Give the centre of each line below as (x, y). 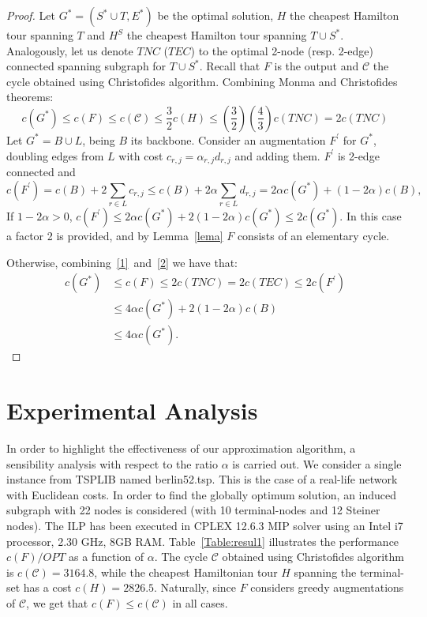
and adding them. (277, 155)
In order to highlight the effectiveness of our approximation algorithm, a (181, 448)
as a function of (107, 557)
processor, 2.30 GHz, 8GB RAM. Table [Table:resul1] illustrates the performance (203, 541)
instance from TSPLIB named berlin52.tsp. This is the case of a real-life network (202, 479)
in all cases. (200, 602)
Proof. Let (31, 15)
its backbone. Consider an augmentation (228, 139)
